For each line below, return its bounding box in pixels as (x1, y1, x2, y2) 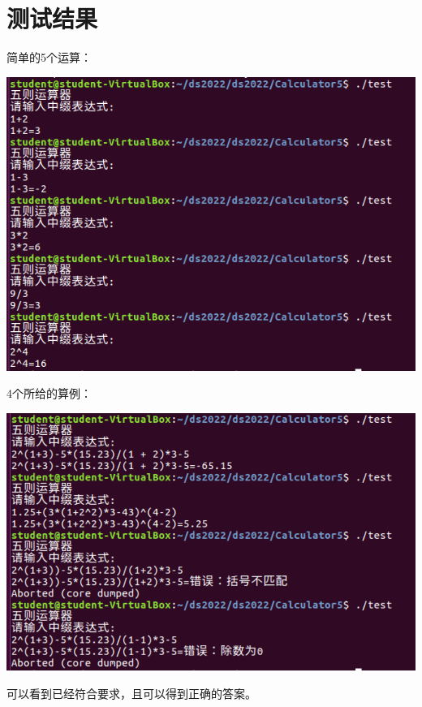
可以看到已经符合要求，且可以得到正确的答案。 (6, 684, 256, 701)
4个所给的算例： (6, 385, 92, 402)
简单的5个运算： (6, 49, 92, 66)
